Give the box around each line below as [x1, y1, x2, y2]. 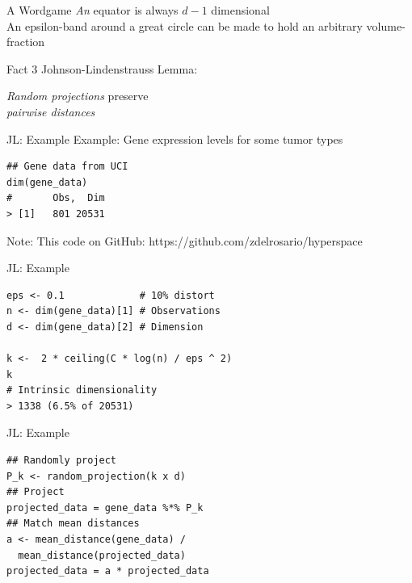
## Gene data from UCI [6, 161, 128, 173]
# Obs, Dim [6, 192, 105, 204]
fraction [6, 33, 45, 50]
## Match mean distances [6, 518, 140, 530]
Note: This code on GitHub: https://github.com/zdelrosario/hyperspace [6, 232, 363, 249]
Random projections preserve [6, 87, 149, 104]
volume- [366, 17, 406, 34]
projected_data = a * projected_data [6, 565, 209, 577]
